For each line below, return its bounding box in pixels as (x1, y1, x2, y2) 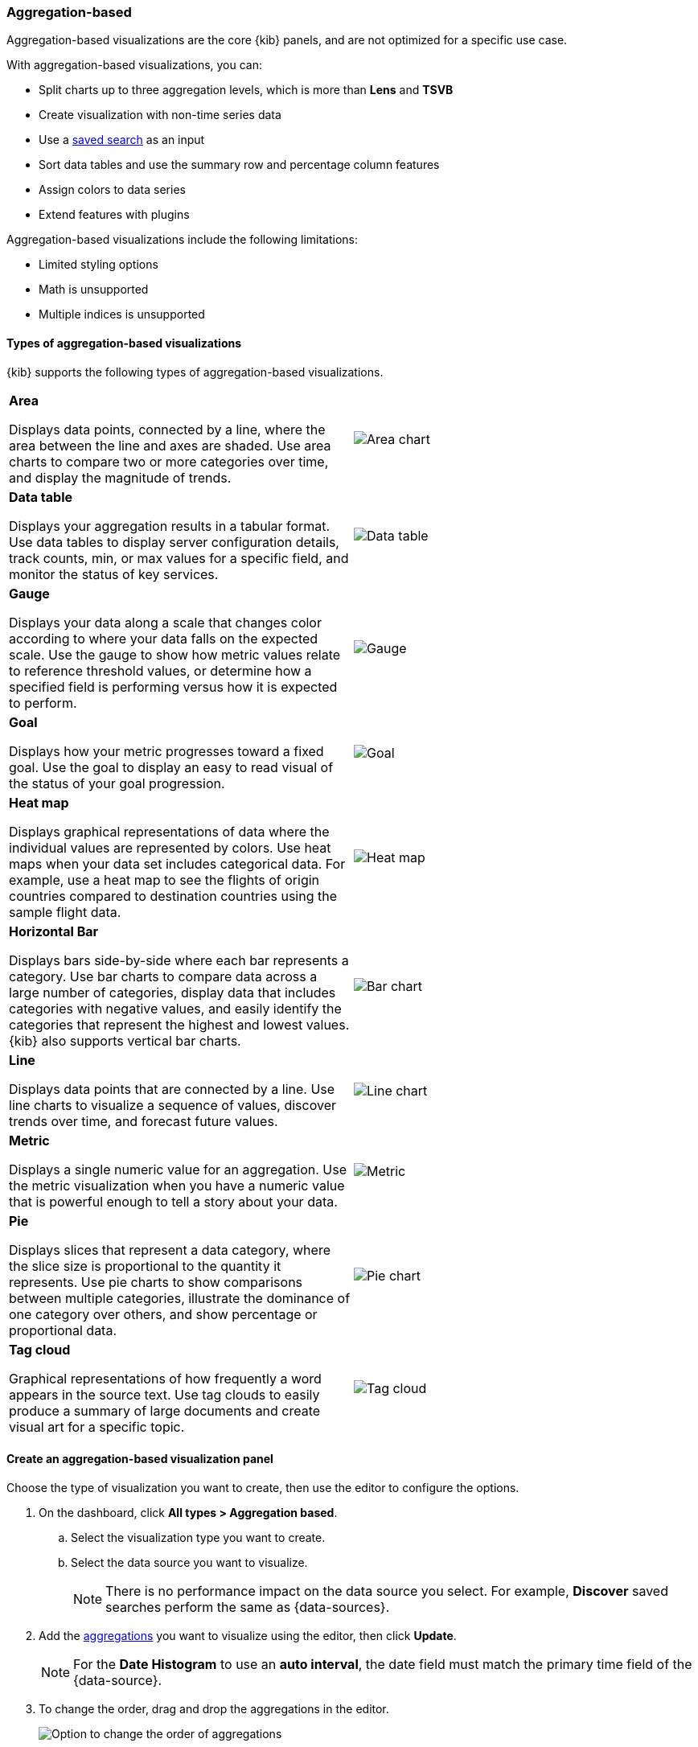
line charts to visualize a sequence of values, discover (9, 1096, 336, 1113)
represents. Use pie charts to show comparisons (9, 1273, 303, 1290)
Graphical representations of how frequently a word (9, 1370, 322, 1387)
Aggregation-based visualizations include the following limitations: (6, 232, 359, 247)
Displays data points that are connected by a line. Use (9, 1080, 335, 1097)
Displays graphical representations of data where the (9, 823, 330, 840)
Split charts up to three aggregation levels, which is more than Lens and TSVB (39, 83, 454, 97)
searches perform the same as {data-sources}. (105, 1598, 390, 1615)
